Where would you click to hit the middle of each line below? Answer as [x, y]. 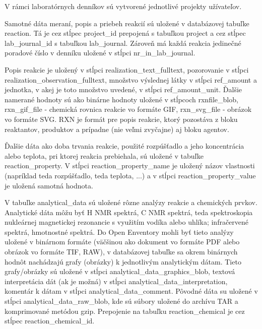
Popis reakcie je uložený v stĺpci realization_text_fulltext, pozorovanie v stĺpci [127, 69]
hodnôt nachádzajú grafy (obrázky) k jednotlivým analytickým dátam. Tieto [123, 261]
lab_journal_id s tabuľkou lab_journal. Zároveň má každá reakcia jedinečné [123, 43]
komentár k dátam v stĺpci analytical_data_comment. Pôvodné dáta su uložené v [131, 291]
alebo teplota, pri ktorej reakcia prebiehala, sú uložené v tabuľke [104, 155]
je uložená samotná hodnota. [49, 185]
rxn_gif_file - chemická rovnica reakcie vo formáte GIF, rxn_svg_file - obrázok [128, 109]
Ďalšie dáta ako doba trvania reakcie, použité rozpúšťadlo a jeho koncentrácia [124, 146]
